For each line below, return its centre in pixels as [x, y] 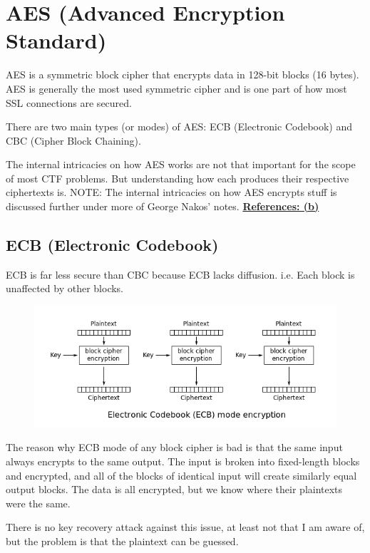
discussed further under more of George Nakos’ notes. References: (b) [163, 206]
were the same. [38, 503]
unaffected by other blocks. [65, 288]
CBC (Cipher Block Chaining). [73, 140]
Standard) [56, 40]
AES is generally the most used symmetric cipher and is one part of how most [176, 88]
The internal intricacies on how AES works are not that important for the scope [181, 164]
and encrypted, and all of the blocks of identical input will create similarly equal [181, 475]
